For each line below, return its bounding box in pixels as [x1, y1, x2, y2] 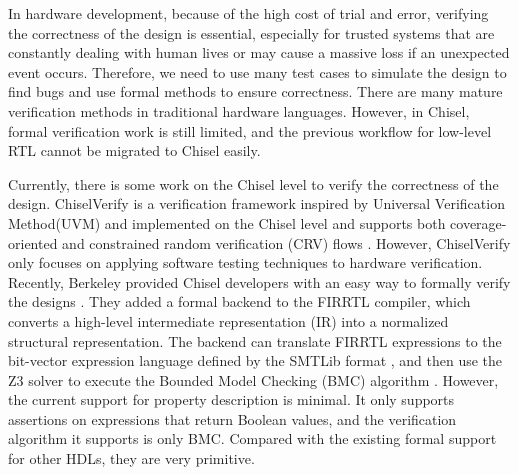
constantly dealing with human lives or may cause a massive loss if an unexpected [8, 42, 510, 63]
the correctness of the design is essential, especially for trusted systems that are [8, 22, 495, 43]
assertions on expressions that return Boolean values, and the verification [8, 408, 457, 429]
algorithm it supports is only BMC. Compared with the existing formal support [8, 428, 497, 449]
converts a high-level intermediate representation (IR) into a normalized [8, 310, 449, 331]
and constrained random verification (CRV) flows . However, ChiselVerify [62, 232, 511, 253]
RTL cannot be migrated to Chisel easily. [8, 140, 261, 161]
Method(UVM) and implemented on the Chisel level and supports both [8, 212, 446, 233]
